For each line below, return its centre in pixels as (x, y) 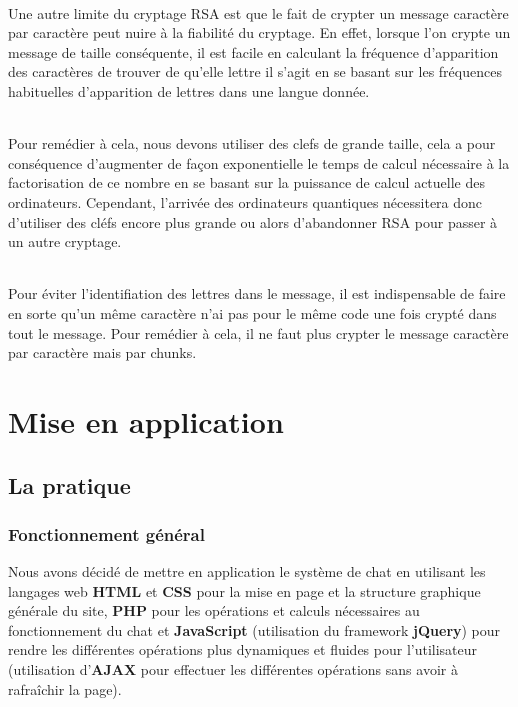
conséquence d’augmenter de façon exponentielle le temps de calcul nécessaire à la (259, 162)
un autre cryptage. (65, 241)
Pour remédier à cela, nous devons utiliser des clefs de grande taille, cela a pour (252, 143)
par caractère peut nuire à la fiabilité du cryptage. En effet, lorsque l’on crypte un (259, 32)
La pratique (69, 484)
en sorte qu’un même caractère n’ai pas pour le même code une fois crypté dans (252, 312)
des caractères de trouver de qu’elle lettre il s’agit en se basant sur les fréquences (255, 71)
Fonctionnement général (106, 533)
